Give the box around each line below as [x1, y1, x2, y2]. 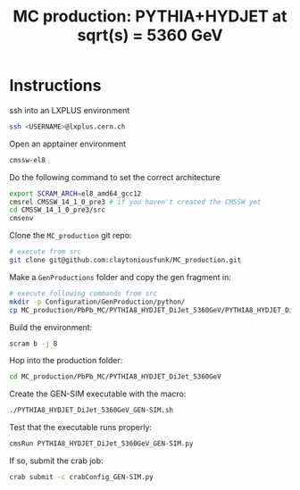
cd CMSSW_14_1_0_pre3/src [9, 205, 105, 215]
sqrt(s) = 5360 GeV [77, 25, 223, 46]
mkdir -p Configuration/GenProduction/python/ [9, 297, 186, 306]
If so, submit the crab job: [9, 455, 104, 466]
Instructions [9, 76, 102, 96]
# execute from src [9, 247, 82, 256]
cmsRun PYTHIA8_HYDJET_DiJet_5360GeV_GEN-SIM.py [9, 439, 194, 448]
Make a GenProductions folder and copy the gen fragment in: [9, 271, 232, 282]
